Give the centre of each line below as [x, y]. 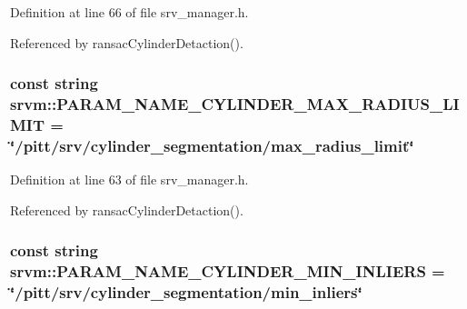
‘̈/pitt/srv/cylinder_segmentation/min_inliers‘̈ [186, 292]
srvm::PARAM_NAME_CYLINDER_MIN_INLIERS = [228, 271]
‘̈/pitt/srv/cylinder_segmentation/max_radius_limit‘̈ [212, 145]
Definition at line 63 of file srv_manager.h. [129, 179]
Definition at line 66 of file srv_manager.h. [129, 12]
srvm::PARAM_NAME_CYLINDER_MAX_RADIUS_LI [235, 104]
